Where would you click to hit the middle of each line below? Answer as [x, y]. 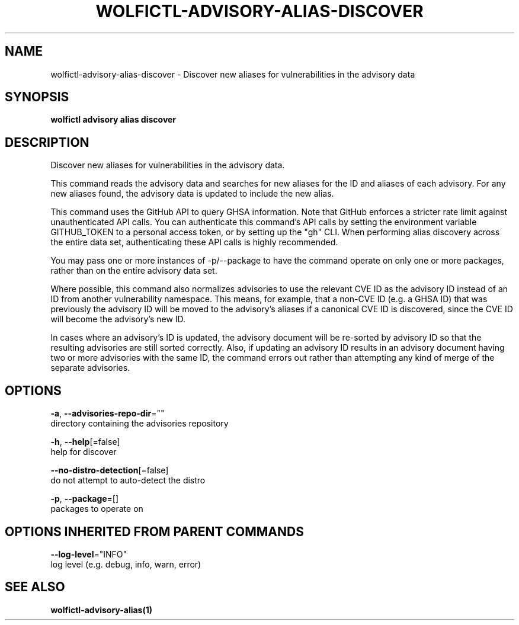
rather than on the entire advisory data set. [134, 271]
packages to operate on [97, 509]
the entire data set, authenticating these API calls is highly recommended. [194, 242]
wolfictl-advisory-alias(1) [102, 610]
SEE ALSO [35, 587]
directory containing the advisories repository [140, 424]
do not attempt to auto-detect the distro [128, 480]
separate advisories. [90, 368]
